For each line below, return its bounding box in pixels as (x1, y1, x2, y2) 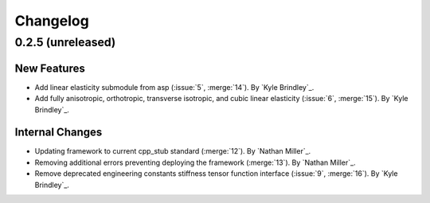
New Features (14, 61, 85, 75)
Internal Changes (14, 126, 103, 139)
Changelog (14, 12, 89, 29)
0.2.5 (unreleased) (14, 35, 116, 49)
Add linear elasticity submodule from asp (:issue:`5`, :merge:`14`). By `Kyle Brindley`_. (34, 82, 315, 92)
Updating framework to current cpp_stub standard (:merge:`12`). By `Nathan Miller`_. (34, 146, 311, 156)
